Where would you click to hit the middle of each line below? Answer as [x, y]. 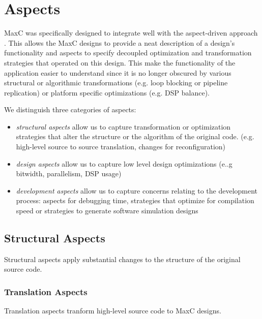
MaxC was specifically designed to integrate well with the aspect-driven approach [131, 33]
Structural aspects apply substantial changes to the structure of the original [122, 259]
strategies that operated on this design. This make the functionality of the [120, 62]
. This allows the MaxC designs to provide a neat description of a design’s [120, 42]
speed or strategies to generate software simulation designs [107, 211]
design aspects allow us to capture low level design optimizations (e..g [124, 163]
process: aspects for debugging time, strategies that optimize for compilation [135, 200]
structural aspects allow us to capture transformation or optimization [123, 126]
